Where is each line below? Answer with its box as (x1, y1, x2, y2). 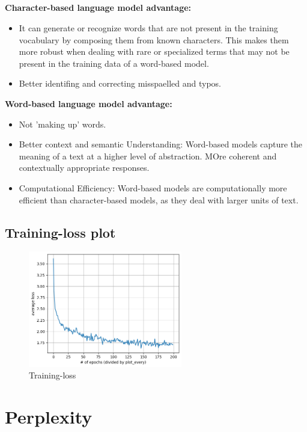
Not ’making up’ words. (19, 117, 106, 130)
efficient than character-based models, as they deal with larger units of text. (19, 193, 299, 206)
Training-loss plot (5, 223, 116, 241)
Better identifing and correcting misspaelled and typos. (19, 77, 221, 90)
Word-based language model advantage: (5, 97, 172, 110)
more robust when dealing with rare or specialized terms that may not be (19, 45, 290, 58)
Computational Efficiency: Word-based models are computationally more (19, 181, 287, 194)
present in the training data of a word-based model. (19, 57, 209, 69)
